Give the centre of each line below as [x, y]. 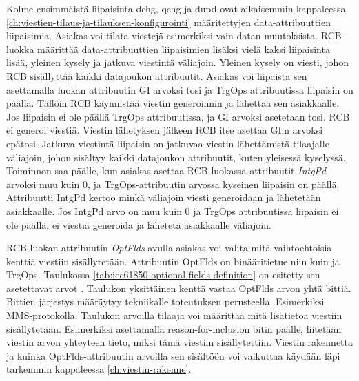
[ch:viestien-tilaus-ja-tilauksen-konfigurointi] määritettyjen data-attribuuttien [168, 22]
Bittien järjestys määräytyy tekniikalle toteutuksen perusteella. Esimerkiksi [165, 301]
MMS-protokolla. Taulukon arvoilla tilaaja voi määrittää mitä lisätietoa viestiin [174, 315]
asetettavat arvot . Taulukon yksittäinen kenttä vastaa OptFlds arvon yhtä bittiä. [179, 288]
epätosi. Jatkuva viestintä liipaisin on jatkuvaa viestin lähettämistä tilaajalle [168, 143]
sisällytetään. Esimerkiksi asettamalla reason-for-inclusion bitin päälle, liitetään [174, 328]
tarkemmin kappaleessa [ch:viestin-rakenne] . [99, 369]
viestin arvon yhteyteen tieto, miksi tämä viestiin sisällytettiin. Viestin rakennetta [179, 342]
